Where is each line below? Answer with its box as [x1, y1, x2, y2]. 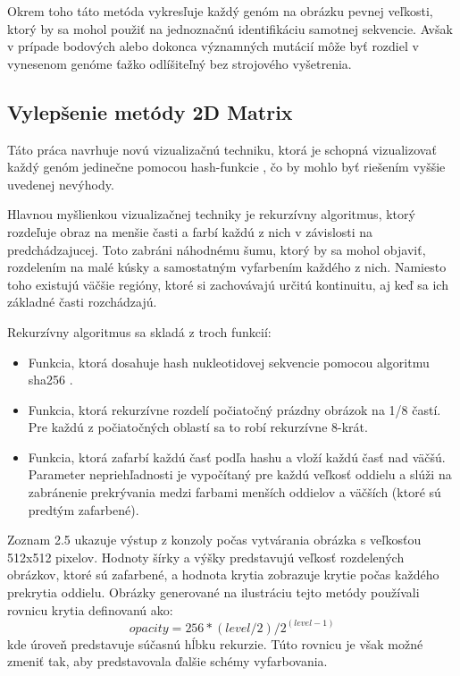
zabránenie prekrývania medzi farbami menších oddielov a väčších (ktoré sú [28, 483, 441, 502]
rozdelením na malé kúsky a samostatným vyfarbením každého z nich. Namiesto [7, 258, 447, 276]
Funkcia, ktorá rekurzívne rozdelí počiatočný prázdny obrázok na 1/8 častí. [28, 400, 441, 418]
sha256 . [28, 370, 73, 389]
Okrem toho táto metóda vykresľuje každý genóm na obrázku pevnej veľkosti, [7, 2, 433, 20]
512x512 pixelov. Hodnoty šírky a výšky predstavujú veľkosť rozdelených [7, 547, 405, 566]
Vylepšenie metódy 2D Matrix [7, 97, 293, 125]
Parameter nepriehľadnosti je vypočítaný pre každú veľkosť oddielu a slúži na [28, 465, 452, 484]
